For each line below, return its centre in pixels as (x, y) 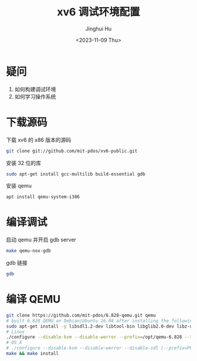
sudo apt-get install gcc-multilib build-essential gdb (76, 174)
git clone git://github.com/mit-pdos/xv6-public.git (72, 151)
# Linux (16, 332)
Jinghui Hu (98, 28)
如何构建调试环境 (35, 89)
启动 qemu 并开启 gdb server (41, 240)
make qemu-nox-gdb (28, 251)
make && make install (33, 353)
